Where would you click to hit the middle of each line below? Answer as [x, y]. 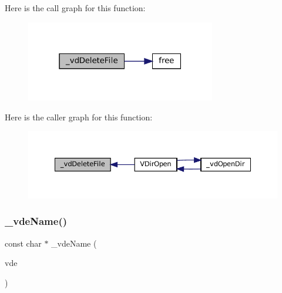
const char [23, 243]
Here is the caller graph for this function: [79, 117]
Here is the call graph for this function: [75, 8]
